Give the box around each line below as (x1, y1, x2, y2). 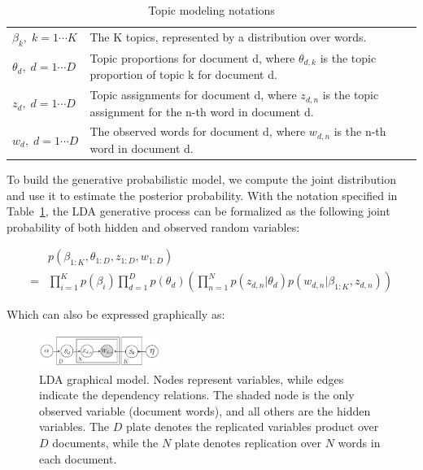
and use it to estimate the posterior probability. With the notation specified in (7, 186, 398, 203)
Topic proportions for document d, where (89, 49, 295, 66)
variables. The (39, 418, 110, 435)
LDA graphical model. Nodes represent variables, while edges (39, 370, 344, 387)
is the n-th (334, 123, 386, 140)
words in (338, 434, 381, 451)
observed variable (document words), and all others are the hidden (39, 402, 371, 419)
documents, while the (52, 434, 159, 451)
